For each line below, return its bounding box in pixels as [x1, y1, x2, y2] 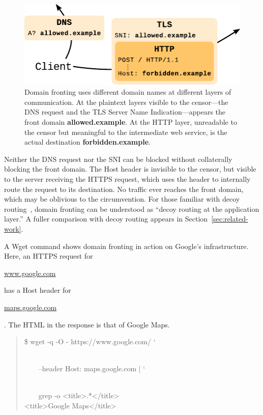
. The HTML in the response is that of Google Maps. [4, 319, 170, 329]
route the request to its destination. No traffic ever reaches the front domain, [4, 183, 244, 194]
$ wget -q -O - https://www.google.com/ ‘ [24, 336, 156, 347]
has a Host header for [4, 285, 71, 295]
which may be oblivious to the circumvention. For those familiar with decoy [4, 193, 240, 204]
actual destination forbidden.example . [24, 136, 151, 147]
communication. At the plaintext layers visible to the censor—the [24, 96, 228, 107]
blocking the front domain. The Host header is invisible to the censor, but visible [4, 163, 256, 174]
